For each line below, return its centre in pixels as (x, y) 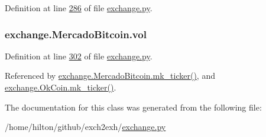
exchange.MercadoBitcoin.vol (76, 34)
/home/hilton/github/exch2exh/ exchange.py (85, 127)
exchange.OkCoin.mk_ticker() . (61, 87)
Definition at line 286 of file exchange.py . (79, 8)
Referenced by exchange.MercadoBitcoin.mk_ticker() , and (110, 76)
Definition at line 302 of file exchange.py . (79, 56)
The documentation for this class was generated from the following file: (133, 107)
